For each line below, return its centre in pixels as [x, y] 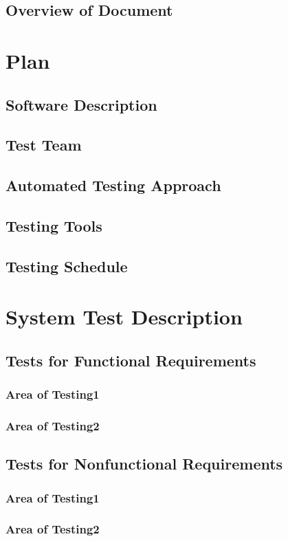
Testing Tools [54, 225]
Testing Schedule [67, 266]
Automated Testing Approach [113, 185]
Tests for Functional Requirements [131, 360]
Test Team [44, 145]
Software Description [81, 104]
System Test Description [124, 317]
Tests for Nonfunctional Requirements [144, 464]
